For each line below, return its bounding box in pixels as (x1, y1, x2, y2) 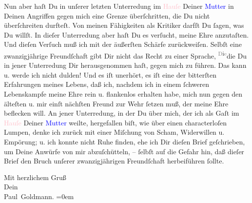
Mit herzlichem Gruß (4, 172, 66, 182)
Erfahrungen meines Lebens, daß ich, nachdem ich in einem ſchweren (4, 79, 210, 89)
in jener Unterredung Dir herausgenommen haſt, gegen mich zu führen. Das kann (4, 60, 247, 70)
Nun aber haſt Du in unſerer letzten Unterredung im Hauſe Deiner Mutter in (4, 1, 234, 11)
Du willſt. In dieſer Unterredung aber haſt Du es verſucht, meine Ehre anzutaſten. (4, 29, 249, 40)
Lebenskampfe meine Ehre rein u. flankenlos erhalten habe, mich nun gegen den (4, 89, 243, 99)
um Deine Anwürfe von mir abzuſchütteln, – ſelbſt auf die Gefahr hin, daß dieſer (4, 146, 244, 156)
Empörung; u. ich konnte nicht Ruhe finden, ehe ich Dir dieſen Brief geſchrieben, (4, 136, 245, 146)
